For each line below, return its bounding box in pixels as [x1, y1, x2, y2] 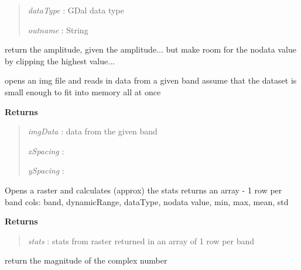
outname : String [28, 23, 88, 36]
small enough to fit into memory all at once [5, 85, 161, 98]
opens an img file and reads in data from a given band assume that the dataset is [5, 74, 297, 86]
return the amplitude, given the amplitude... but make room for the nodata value [5, 43, 296, 56]
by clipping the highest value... [5, 54, 115, 67]
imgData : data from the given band [28, 125, 158, 137]
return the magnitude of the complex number [5, 254, 167, 266]
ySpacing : [28, 164, 64, 176]
